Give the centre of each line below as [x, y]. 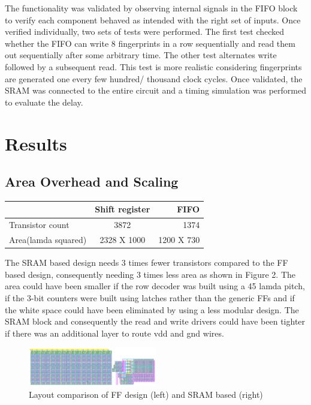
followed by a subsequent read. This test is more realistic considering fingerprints [153, 66]
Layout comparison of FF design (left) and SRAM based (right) [146, 394]
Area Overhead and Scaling [92, 181]
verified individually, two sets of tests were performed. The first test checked [145, 31]
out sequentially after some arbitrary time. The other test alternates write [141, 55]
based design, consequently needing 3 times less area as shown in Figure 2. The [150, 274]
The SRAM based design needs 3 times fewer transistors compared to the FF [147, 262]
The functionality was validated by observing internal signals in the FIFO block [151, 8]
